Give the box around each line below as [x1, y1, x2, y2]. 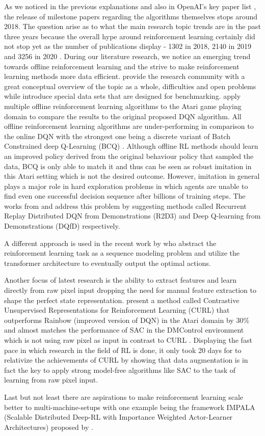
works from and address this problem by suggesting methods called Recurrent [4, 200, 247, 211]
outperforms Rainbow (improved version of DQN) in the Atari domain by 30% [4, 314, 250, 325]
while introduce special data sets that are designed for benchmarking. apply [4, 91, 241, 101]
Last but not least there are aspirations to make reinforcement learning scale [4, 391, 243, 402]
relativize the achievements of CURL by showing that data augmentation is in [4, 355, 248, 365]
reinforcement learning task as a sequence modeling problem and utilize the [4, 248, 240, 258]
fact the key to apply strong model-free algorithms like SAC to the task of [4, 364, 236, 375]
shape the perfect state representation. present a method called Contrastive [4, 294, 240, 305]
